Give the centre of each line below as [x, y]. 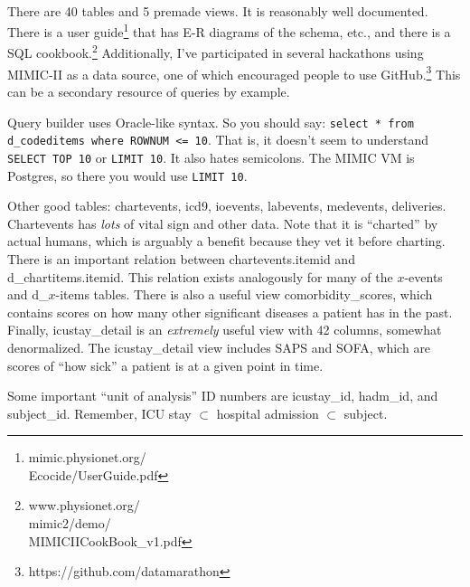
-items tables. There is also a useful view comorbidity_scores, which [244, 294]
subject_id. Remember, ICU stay [99, 413]
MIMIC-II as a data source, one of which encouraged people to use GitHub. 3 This [234, 72]
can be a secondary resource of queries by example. [149, 91]
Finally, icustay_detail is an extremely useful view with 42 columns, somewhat [225, 330]
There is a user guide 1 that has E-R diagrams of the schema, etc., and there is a [229, 30]
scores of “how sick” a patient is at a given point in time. [165, 365]
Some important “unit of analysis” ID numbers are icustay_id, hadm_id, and [223, 396]
